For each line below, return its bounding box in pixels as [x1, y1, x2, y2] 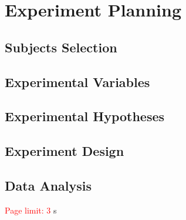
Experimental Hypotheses [5, 107, 165, 125]
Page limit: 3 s [5, 204, 57, 216]
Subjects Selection [5, 38, 117, 56]
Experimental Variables [5, 72, 150, 91]
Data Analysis [5, 176, 92, 194]
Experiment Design [5, 142, 124, 160]
